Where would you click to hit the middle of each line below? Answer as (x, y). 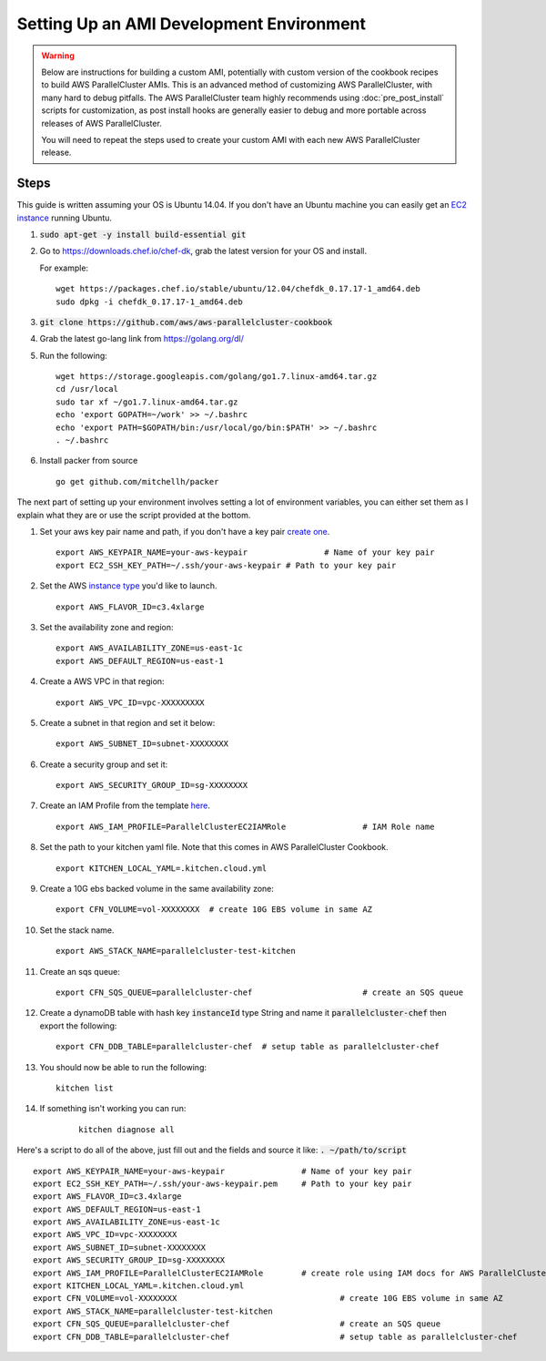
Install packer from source (89, 461)
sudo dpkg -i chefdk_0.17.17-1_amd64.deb (149, 302)
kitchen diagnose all (126, 1129)
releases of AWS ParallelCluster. (102, 123)
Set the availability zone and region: (106, 627)
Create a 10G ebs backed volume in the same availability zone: (157, 889)
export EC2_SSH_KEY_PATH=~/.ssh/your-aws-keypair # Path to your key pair (226, 565)
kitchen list (85, 1088)
